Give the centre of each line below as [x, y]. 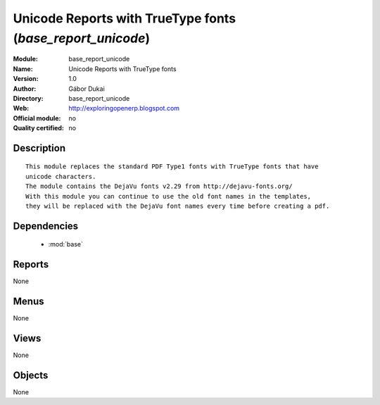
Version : [26, 79]
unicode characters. [61, 176]
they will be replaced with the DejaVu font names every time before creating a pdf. [178, 206]
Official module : [37, 118]
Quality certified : [39, 128]
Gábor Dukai [87, 89]
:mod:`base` [66, 244]
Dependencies [46, 226]
